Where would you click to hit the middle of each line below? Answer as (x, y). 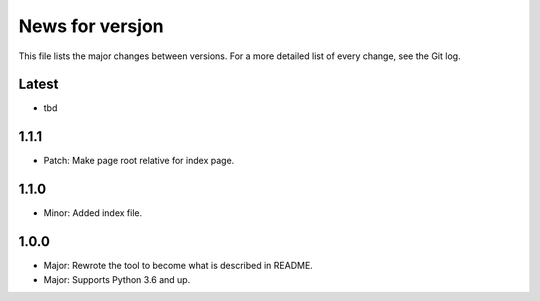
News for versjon (91, 26)
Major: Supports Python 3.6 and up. (117, 279)
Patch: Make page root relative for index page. (139, 161)
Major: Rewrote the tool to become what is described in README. (178, 266)
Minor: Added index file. (93, 213)
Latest (38, 84)
